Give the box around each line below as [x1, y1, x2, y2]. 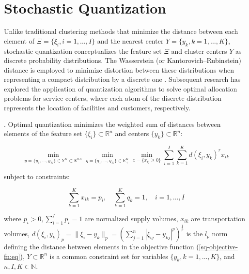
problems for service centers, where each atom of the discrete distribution [4, 93, 222, 103]
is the [186, 228, 203, 239]
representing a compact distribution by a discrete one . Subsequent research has [4, 74, 241, 84]
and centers [115, 128, 149, 138]
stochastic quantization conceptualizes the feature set [4, 46, 162, 56]
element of [4, 35, 34, 46]
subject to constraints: [4, 171, 70, 182]
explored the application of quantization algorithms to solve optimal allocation [4, 83, 237, 93]
